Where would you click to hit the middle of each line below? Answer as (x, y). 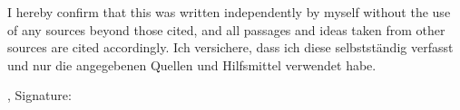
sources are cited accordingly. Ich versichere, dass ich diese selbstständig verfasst (230, 47)
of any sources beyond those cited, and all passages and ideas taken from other (226, 29)
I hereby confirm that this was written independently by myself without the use (229, 12)
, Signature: (39, 95)
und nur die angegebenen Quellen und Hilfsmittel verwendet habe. (192, 64)
